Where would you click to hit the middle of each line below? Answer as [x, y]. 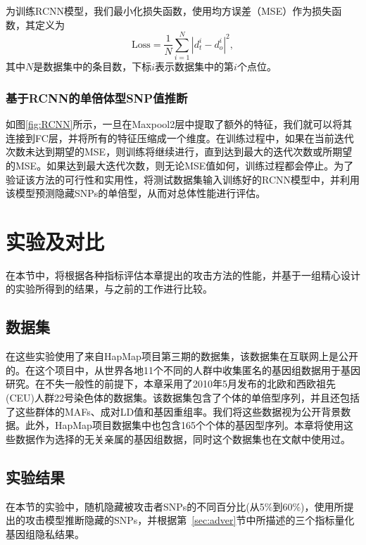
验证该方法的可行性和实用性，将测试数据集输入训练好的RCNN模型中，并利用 [183, 179]
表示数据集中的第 [195, 66]
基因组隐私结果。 [45, 533]
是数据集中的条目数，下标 [93, 66]
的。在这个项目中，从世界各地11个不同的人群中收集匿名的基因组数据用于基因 [183, 370]
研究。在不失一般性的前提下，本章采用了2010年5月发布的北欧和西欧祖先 [171, 384]
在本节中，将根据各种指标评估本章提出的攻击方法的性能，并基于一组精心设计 [183, 275]
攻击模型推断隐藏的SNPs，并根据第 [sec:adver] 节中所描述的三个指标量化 [190, 520]
